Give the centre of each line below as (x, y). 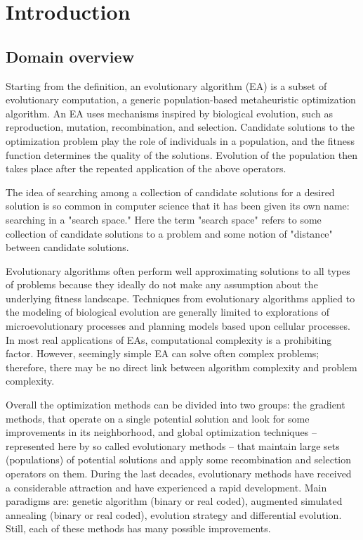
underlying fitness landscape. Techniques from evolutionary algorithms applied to (180, 298)
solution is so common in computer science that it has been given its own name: (178, 206)
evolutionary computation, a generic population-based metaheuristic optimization (181, 99)
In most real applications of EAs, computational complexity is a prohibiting (169, 339)
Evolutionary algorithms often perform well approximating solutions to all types (178, 270)
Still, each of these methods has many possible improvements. (138, 528)
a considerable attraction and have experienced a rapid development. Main (166, 487)
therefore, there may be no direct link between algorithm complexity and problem (181, 367)
